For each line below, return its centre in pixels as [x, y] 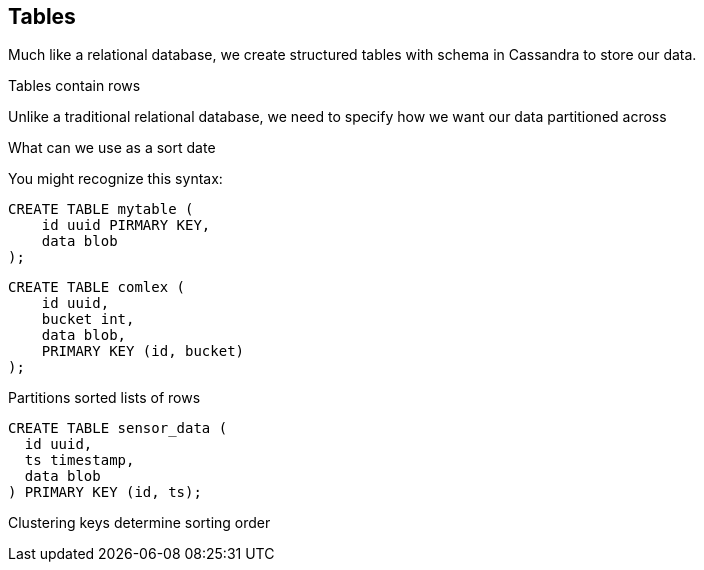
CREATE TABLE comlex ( [97, 287]
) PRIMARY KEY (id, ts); [105, 492]
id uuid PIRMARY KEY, [126, 225]
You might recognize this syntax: [115, 179]
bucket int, [88, 319]
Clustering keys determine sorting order [139, 523]
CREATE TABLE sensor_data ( [118, 428]
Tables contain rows [74, 86]
